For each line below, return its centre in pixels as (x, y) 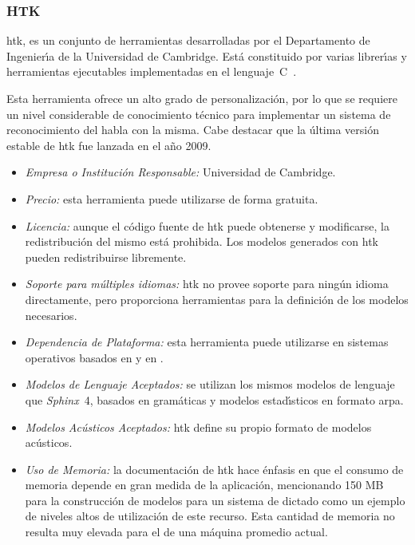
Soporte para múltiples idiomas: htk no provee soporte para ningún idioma (207, 284)
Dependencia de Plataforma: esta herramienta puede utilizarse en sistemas (207, 342)
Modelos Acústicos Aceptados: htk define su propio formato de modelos (198, 427)
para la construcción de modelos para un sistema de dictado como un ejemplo (215, 500)
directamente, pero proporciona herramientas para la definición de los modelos (217, 299)
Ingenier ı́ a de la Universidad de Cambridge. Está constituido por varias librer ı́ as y (207, 55)
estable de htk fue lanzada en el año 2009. (109, 145)
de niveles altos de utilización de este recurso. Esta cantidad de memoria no (210, 516)
